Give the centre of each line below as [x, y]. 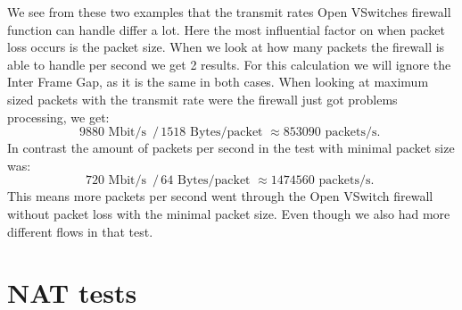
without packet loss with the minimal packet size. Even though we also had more [229, 213]
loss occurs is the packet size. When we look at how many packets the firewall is [226, 47]
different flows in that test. [80, 231]
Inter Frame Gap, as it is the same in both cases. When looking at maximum [218, 82]
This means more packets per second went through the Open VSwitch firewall [220, 196]
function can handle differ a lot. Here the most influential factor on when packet [226, 29]
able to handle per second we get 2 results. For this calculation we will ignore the [229, 64]
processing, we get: [58, 117]
